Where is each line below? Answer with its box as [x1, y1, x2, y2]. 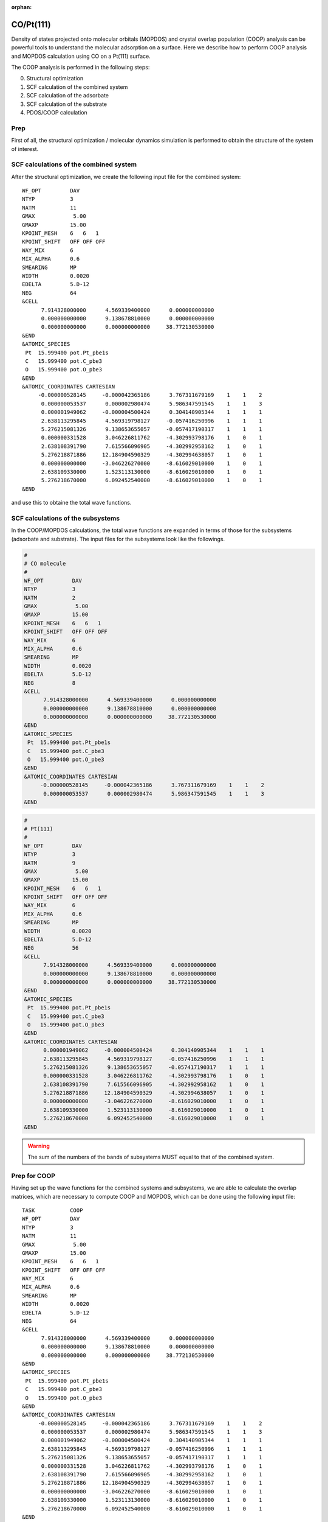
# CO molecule [24, 560, 66, 567]
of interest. [11, 145, 39, 152]
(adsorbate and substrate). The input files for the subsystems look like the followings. [11, 535, 225, 542]
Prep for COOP [11, 1171, 56, 1180]
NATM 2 [24, 594, 76, 601]
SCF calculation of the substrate [26, 100, 108, 108]
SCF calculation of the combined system [26, 83, 128, 91]
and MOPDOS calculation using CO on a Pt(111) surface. [11, 52, 151, 60]
